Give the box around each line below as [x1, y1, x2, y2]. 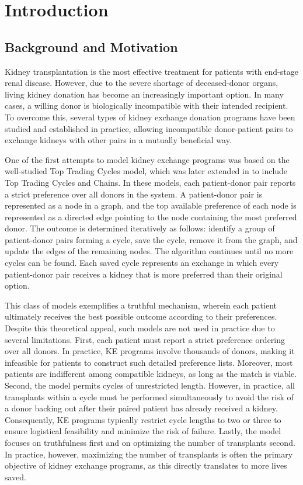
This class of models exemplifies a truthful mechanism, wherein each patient [5, 299, 277, 311]
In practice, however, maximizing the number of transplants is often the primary [5, 448, 293, 460]
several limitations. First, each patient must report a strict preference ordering [5, 333, 285, 345]
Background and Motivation [5, 37, 178, 56]
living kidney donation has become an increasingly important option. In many [5, 88, 284, 100]
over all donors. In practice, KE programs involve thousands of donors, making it [5, 345, 295, 357]
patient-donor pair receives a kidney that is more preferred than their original [5, 268, 283, 280]
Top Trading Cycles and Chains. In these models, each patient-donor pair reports [5, 176, 296, 188]
